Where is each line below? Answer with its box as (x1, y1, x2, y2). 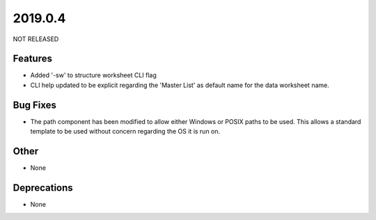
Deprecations (13, 182, 73, 194)
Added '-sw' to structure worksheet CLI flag (30, 71, 157, 79)
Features (13, 53, 52, 65)
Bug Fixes (13, 99, 57, 111)
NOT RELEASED (13, 35, 59, 43)
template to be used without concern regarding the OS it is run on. (30, 127, 221, 136)
